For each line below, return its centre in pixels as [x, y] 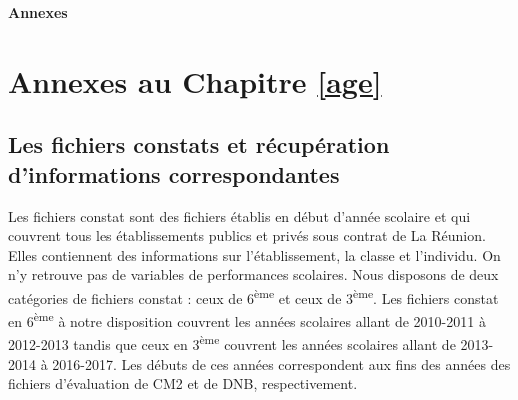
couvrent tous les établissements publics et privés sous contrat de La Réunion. [247, 235]
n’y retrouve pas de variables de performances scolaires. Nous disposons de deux [253, 274]
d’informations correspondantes [174, 173]
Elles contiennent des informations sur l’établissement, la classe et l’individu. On [254, 254]
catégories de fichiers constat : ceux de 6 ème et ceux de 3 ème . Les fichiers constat [253, 296]
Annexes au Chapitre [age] [195, 80]
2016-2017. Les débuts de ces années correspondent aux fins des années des [281, 363]
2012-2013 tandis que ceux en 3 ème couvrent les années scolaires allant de [232, 343]
